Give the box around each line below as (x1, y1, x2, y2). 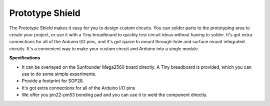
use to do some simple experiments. (21, 71, 97, 77)
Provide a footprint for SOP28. (21, 78, 84, 84)
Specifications (9, 55, 40, 61)
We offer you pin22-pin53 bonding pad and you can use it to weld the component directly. (21, 92, 207, 98)
